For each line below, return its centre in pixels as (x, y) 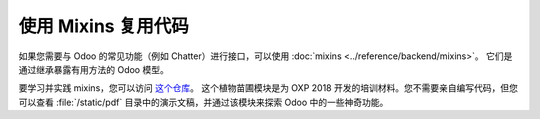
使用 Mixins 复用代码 (103, 26)
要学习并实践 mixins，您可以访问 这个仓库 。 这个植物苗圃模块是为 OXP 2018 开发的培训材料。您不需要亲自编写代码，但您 (268, 88)
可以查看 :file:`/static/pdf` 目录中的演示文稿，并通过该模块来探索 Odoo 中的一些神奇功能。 (203, 102)
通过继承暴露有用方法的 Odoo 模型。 (93, 69)
